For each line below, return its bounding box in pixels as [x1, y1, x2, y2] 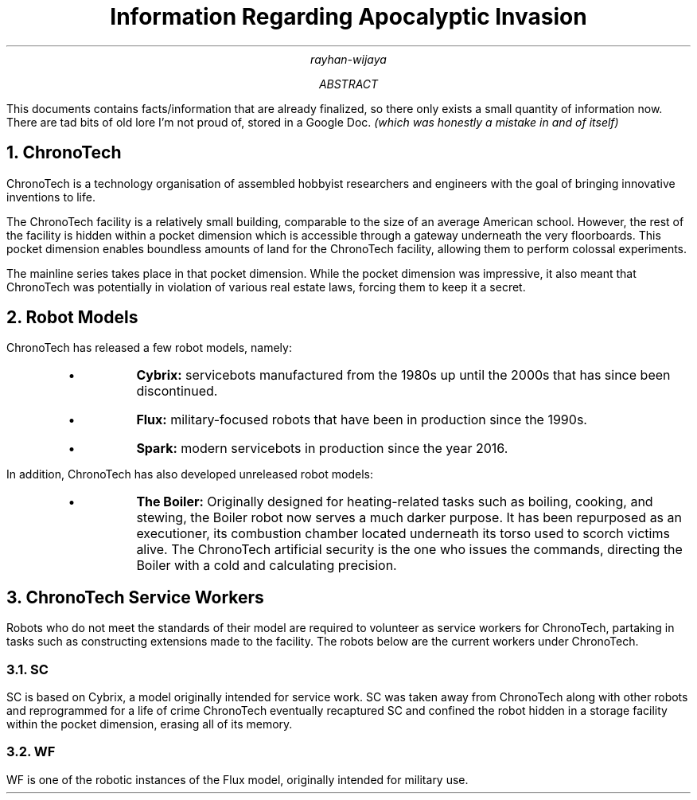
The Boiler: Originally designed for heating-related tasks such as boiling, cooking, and [136, 494, 653, 510]
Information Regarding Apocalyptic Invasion [110, 3, 587, 30]
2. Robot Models [6, 307, 138, 328]
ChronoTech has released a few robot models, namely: [6, 341, 292, 355]
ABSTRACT [318, 76, 379, 91]
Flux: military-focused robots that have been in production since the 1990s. [136, 412, 587, 428]
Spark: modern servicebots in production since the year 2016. [136, 440, 508, 457]
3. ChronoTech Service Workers [6, 587, 264, 607]
